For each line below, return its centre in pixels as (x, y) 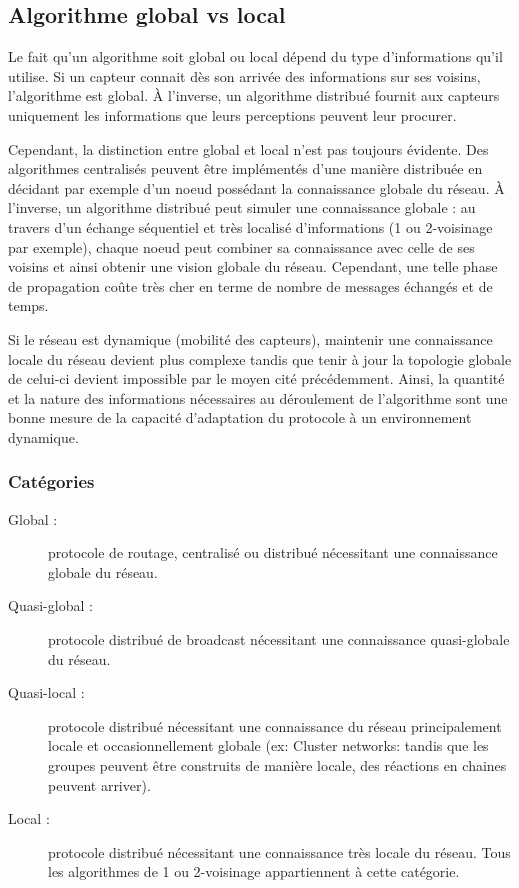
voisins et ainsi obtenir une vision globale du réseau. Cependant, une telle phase (253, 266)
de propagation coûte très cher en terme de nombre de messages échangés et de (250, 285)
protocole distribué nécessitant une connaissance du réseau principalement (275, 725)
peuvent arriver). (99, 784)
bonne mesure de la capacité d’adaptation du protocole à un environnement (240, 417)
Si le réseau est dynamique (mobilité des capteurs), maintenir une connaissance (250, 338)
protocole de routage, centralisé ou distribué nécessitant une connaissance (273, 552)
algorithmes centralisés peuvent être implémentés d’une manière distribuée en (245, 168)
